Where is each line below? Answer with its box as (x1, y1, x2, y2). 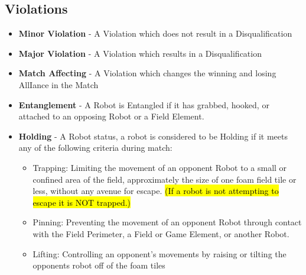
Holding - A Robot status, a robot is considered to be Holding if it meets (18, 130, 288, 142)
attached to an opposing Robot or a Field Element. (18, 110, 204, 122)
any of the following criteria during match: (18, 141, 172, 154)
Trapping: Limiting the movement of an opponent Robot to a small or (32, 161, 287, 173)
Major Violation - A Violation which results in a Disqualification (18, 47, 262, 59)
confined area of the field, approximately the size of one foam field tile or (32, 173, 297, 185)
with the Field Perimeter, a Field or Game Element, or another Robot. (32, 227, 289, 240)
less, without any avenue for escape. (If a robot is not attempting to (32, 185, 279, 197)
